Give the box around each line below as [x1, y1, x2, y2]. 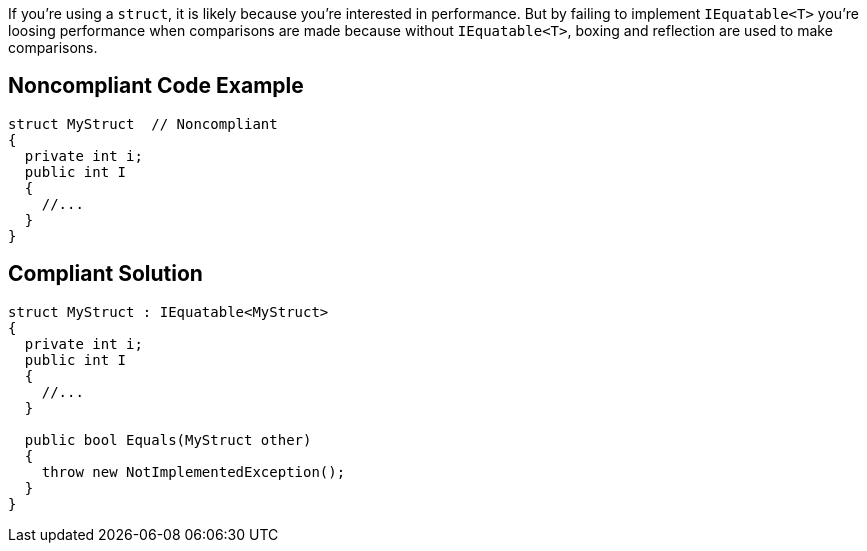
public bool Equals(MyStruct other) [24, 431, 312, 448]
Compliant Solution [8, 261, 203, 287]
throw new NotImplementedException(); [41, 463, 346, 480]
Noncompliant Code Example [8, 73, 304, 99]
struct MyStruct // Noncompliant [8, 115, 278, 132]
